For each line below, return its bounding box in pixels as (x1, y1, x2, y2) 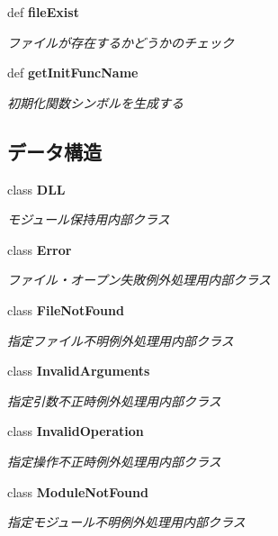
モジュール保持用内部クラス (7, 210, 170, 229)
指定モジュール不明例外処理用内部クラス (7, 513, 246, 531)
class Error (7, 240, 72, 259)
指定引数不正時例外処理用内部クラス (7, 391, 221, 410)
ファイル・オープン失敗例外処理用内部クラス (7, 270, 271, 289)
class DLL (7, 179, 66, 198)
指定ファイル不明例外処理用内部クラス (7, 331, 234, 350)
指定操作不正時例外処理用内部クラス (7, 451, 221, 470)
